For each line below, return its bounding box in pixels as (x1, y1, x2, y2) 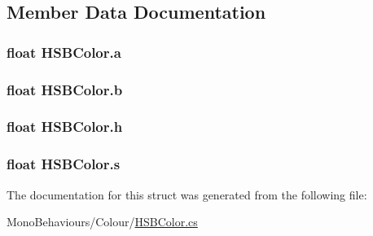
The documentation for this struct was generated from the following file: (7, 186, 367, 203)
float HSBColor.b (7, 79, 123, 99)
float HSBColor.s (7, 154, 121, 174)
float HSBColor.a (7, 42, 121, 62)
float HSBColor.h (7, 116, 123, 137)
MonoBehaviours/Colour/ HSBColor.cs (7, 213, 198, 230)
